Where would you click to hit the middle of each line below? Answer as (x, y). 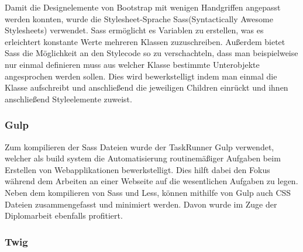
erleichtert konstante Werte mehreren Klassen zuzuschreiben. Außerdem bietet (145, 41)
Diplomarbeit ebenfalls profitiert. (64, 215)
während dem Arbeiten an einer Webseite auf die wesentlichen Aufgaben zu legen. (151, 181)
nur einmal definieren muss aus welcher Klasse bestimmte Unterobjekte (132, 64)
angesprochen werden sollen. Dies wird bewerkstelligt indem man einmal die (141, 76)
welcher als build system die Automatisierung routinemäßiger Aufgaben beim (143, 158)
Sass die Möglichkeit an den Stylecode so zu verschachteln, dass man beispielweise (151, 53)
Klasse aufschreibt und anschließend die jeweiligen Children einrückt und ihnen (147, 87)
